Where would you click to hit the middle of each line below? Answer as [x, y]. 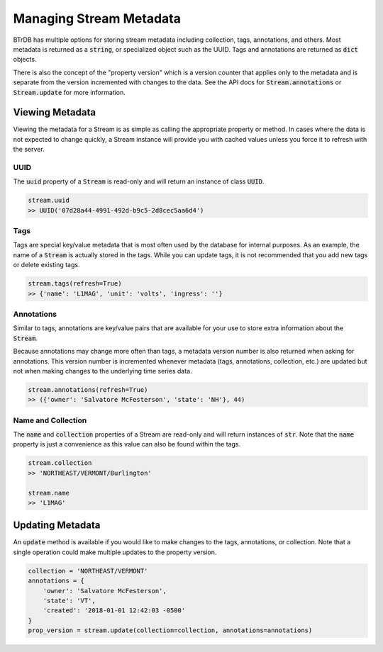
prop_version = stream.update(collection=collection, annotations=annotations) [170, 630]
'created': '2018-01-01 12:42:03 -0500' [114, 611]
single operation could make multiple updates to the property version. [115, 552]
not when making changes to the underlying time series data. [102, 371]
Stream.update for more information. [69, 92]
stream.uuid [49, 201]
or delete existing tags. [46, 265]
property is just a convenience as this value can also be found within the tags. [127, 444]
